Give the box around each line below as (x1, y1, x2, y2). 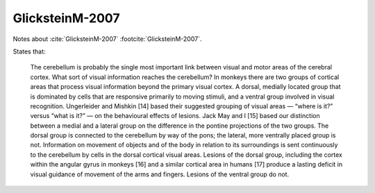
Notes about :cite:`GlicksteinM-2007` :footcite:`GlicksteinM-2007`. (12, 35, 202, 43)
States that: (12, 47, 46, 56)
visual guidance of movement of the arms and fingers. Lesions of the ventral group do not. (30, 170, 290, 178)
